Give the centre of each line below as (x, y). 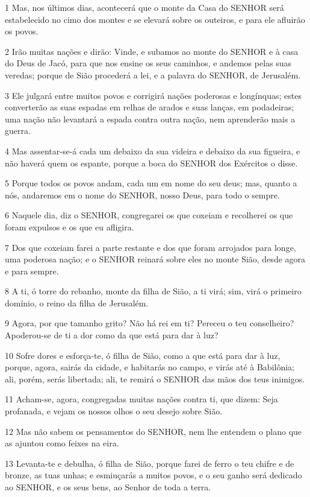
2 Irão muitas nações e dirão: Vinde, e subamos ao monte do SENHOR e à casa (152, 51)
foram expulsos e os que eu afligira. (70, 226)
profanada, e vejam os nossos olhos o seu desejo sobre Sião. (114, 411)
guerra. (18, 131)
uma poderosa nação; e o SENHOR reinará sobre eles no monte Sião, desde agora (155, 259)
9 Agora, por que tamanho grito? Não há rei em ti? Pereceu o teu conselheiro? (150, 323)
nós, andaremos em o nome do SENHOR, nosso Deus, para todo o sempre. (142, 195)
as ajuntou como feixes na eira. (62, 443)
